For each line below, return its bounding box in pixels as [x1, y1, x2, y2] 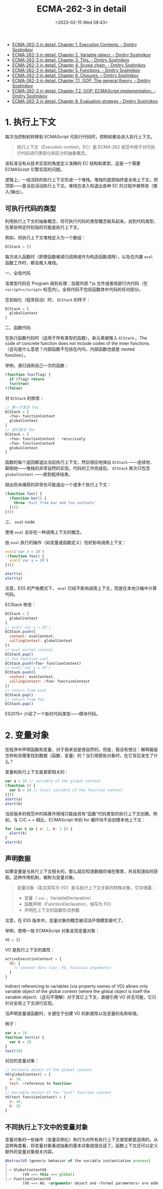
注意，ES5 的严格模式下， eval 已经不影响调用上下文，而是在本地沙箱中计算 [5, 585, 157, 591]
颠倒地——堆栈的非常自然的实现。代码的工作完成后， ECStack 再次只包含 [5, 466, 150, 471]
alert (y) [5, 576, 23, 581]
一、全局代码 [5, 270, 31, 276]
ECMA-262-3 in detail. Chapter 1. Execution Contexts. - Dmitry [12, 41, 137, 47]
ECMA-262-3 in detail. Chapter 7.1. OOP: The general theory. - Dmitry [12, 78, 151, 83]
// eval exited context [5, 647, 53, 652]
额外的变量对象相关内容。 [5, 1149, 56, 1155]
